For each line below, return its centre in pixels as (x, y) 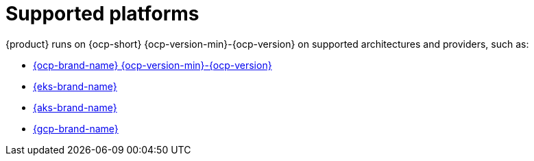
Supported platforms (102, 14)
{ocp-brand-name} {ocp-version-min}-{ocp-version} (153, 65)
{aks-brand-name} (75, 107)
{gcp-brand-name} (76, 128)
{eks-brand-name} (75, 86)
